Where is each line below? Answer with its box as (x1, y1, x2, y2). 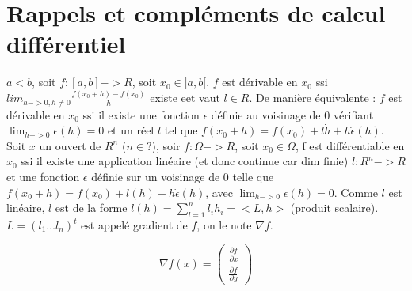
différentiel (6, 28, 126, 60)
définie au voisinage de (211, 106, 321, 123)
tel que (164, 122, 198, 138)
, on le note (196, 217, 252, 233)
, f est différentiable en (295, 137, 405, 153)
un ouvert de (39, 137, 101, 153)
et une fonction (6, 168, 80, 185)
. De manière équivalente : (249, 89, 376, 106)
